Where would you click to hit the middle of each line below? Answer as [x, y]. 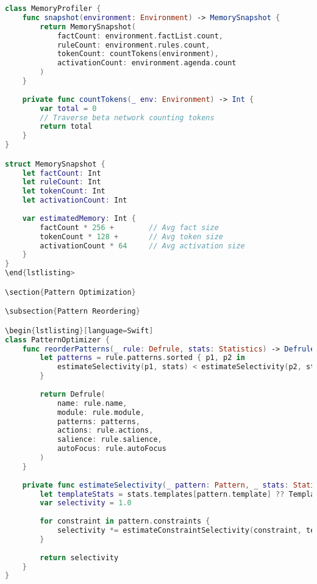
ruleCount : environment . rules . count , [134, 45]
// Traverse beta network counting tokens [127, 117]
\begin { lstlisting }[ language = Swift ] [79, 330]
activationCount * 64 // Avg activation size [142, 246]
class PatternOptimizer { [57, 340]
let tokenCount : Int [64, 191]
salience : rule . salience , [109, 440]
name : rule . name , [92, 403]
